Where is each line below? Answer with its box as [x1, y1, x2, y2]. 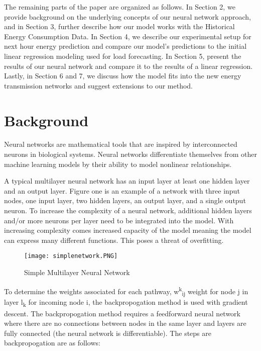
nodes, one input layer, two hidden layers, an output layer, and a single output [4, 195, 246, 206]
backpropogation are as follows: [4, 337, 100, 348]
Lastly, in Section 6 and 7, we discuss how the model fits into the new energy [4, 70, 241, 81]
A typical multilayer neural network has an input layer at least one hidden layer [4, 175, 250, 186]
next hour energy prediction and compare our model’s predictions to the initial [4, 41, 247, 51]
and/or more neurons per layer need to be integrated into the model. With [4, 215, 234, 225]
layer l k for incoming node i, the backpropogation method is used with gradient [4, 297, 248, 309]
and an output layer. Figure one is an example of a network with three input [4, 185, 240, 196]
